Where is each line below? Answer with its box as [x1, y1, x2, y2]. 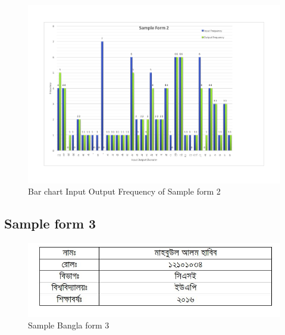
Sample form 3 [4, 214, 96, 233]
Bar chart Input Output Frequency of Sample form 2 [28, 185, 221, 198]
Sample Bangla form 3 [28, 319, 109, 331]
